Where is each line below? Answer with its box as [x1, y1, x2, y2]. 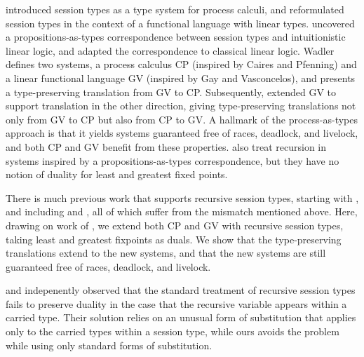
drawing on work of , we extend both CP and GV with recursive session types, [6, 217, 344, 232]
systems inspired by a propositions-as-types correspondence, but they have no [6, 153, 339, 168]
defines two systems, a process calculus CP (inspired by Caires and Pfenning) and [6, 57, 357, 72]
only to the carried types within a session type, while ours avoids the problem [6, 324, 339, 339]
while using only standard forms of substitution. [6, 337, 213, 352]
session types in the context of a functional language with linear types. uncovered [6, 15, 355, 30]
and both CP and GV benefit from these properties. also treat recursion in [6, 139, 327, 154]
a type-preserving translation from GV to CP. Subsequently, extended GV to [6, 84, 336, 99]
